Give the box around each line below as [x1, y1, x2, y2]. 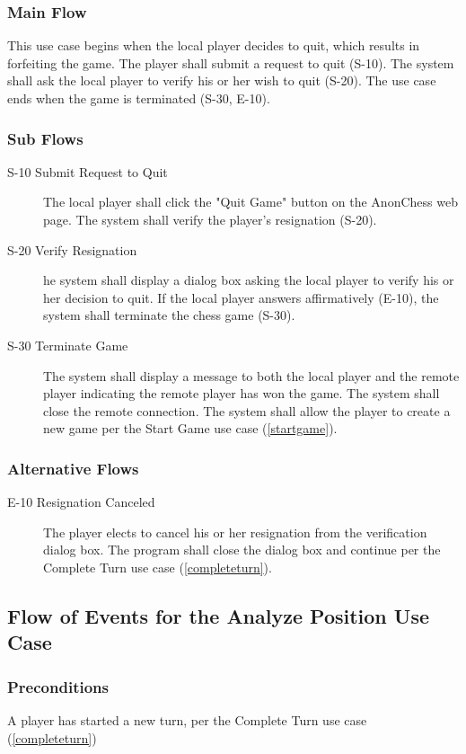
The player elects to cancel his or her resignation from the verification [43, 522, 427, 541]
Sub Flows [7, 127, 84, 149]
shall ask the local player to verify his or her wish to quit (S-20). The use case [7, 71, 436, 90]
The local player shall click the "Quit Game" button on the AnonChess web [43, 192, 458, 211]
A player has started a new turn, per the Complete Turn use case [7, 710, 367, 729]
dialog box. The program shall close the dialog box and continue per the [43, 540, 441, 559]
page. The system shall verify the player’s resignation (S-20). [43, 210, 377, 228]
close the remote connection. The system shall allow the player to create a [43, 401, 451, 420]
